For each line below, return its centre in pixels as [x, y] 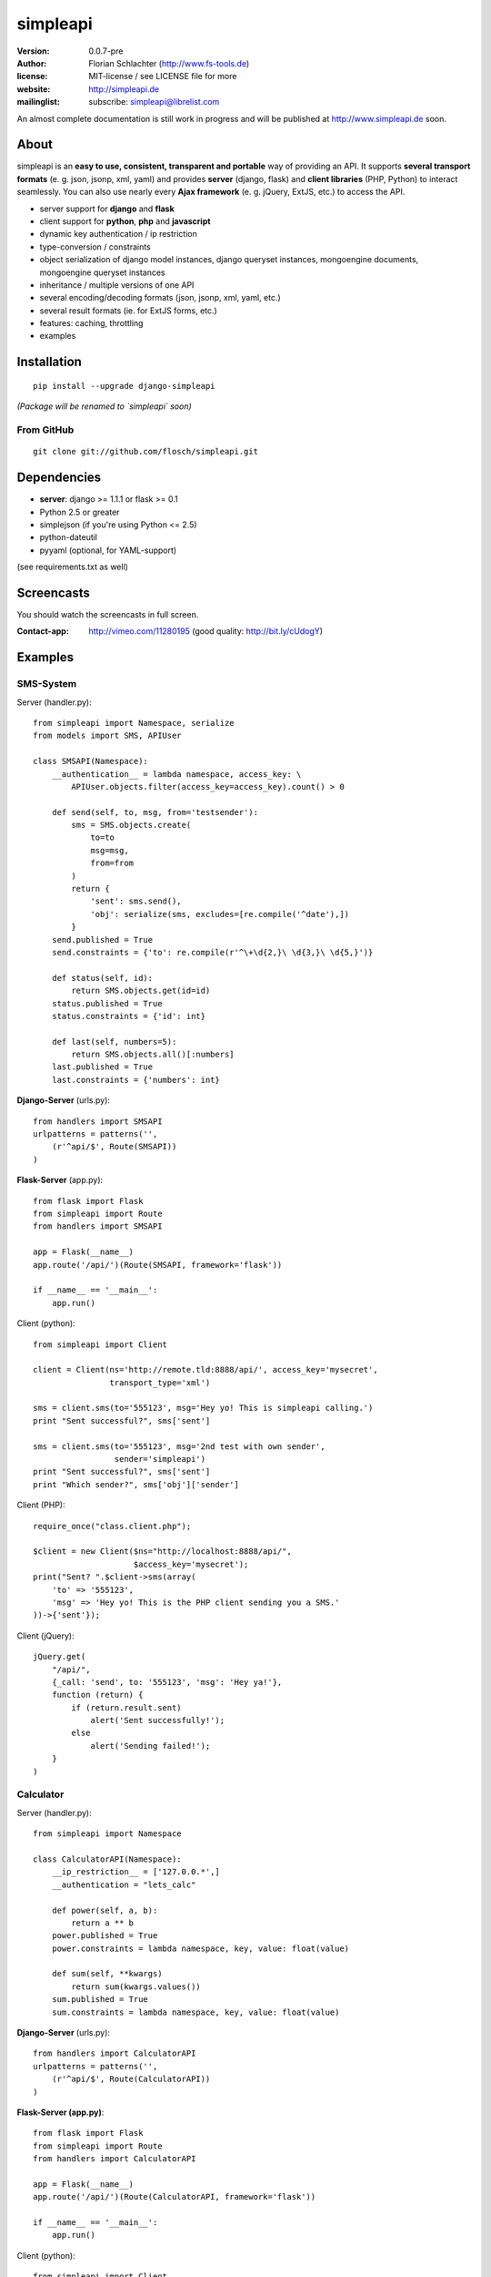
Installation [49, 362]
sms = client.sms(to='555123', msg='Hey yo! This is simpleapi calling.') [203, 1408]
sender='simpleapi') [160, 1459]
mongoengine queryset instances [102, 272]
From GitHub [45, 430]
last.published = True [102, 1067]
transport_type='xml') [160, 1383]
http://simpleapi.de [124, 89]
